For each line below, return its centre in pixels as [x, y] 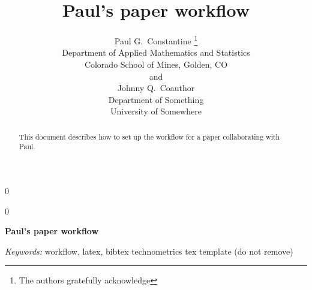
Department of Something [156, 99]
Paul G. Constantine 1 [156, 40]
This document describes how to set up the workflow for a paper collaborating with [149, 136]
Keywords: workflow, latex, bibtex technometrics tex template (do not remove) [149, 251]
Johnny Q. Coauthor [156, 88]
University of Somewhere [156, 111]
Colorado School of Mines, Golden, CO [156, 64]
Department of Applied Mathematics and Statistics [156, 52]
